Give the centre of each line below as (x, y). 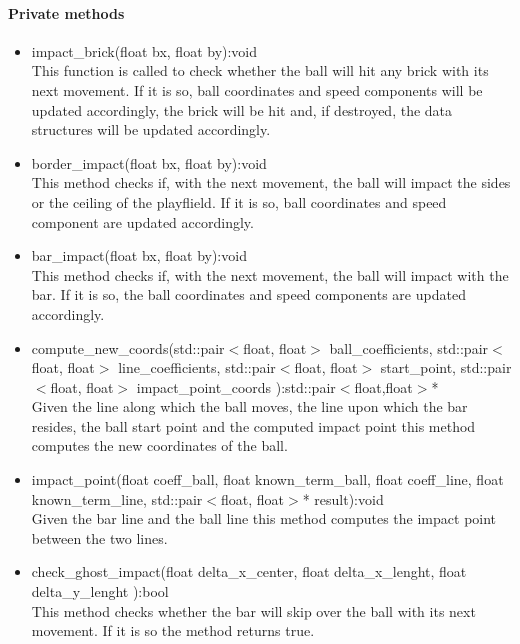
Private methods (66, 12)
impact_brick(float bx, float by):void (144, 50)
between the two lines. (99, 537)
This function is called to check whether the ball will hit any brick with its (260, 70)
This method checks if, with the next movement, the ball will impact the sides (271, 182)
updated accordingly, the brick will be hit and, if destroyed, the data (242, 109)
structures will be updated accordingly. (151, 129)
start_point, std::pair (446, 367)
